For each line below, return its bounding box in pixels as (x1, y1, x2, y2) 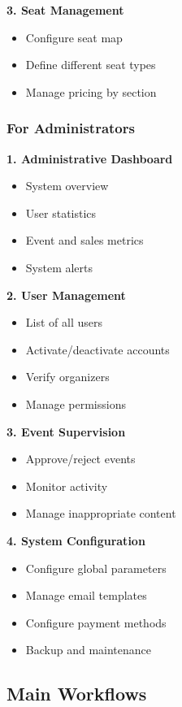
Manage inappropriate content (25, 505, 176, 522)
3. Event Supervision (6, 423, 126, 440)
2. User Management (6, 286, 126, 303)
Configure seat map (25, 28, 123, 46)
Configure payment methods (25, 614, 167, 631)
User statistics (25, 204, 97, 221)
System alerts (25, 258, 93, 275)
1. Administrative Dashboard (6, 150, 173, 167)
